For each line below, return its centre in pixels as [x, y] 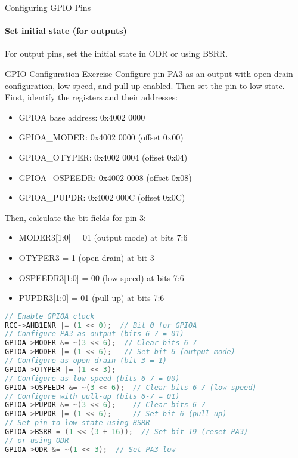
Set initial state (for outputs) [66, 31]
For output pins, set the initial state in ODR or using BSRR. [117, 53]
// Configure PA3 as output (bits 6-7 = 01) [94, 334]
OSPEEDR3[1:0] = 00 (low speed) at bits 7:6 [101, 277]
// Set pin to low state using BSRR [77, 423]
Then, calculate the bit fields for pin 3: [75, 217]
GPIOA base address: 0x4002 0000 [82, 117]
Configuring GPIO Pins [48, 7]
